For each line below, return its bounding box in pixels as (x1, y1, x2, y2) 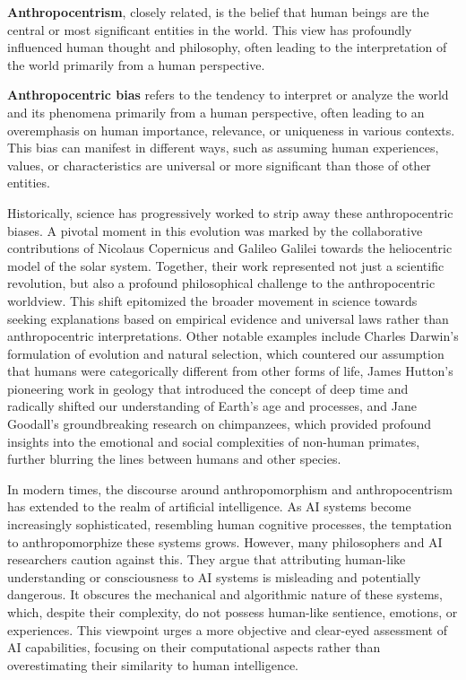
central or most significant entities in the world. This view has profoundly (7, 20, 412, 39)
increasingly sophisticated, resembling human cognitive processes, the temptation (7, 515, 453, 534)
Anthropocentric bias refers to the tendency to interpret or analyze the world (7, 85, 449, 104)
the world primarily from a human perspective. (7, 55, 265, 74)
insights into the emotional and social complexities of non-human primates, (7, 432, 420, 450)
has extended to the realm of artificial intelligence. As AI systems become (7, 497, 411, 516)
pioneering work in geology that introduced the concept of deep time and (7, 379, 409, 397)
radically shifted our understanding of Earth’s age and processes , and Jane (7, 397, 417, 415)
